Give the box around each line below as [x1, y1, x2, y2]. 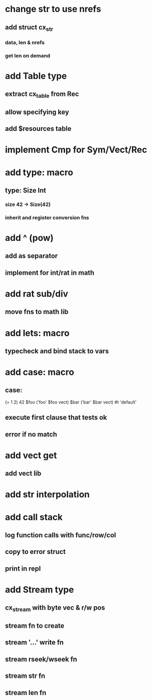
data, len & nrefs [5, 39, 45, 46]
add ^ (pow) [5, 232, 54, 243]
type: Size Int [5, 186, 46, 195]
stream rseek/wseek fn [5, 655, 77, 663]
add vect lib [5, 469, 42, 478]
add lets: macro [5, 327, 70, 339]
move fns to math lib [5, 308, 68, 316]
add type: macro [5, 167, 73, 178]
